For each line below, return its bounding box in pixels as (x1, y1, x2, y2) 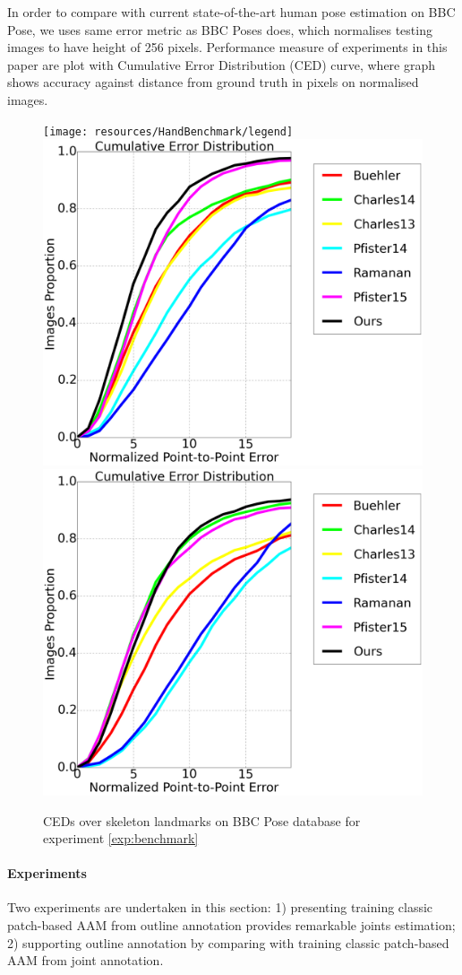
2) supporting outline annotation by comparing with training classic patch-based (7, 933, 449, 952)
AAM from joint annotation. (7, 951, 164, 970)
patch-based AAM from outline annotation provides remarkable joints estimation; (7, 916, 456, 935)
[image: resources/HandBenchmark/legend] (43, 125, 294, 138)
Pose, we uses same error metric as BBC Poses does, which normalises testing (7, 20, 432, 39)
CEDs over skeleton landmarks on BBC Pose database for (43, 811, 361, 830)
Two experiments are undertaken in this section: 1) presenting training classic (7, 898, 433, 917)
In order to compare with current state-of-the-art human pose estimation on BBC (7, 3, 456, 21)
